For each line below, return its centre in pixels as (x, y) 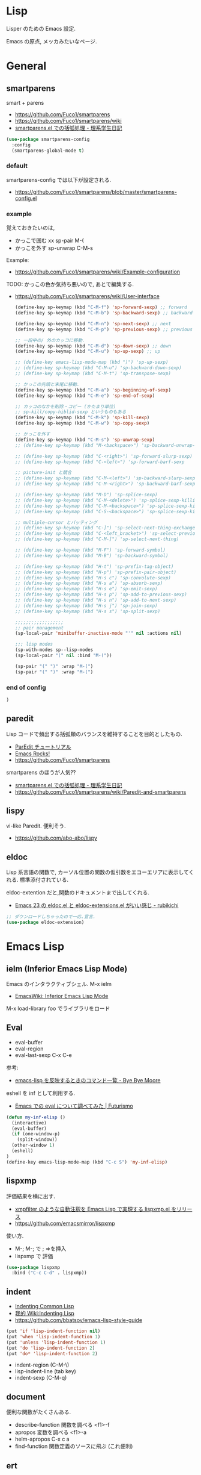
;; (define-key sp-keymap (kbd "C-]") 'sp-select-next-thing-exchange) (106, 528)
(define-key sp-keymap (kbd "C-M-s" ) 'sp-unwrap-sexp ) (85, 440)
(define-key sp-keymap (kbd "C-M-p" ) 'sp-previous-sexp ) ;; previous (104, 329)
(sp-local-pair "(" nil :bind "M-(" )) (63, 656)
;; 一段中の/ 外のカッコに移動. (50, 340)
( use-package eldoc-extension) (45, 923)
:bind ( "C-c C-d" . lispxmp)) (49, 1273)
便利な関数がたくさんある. (39, 1412)
